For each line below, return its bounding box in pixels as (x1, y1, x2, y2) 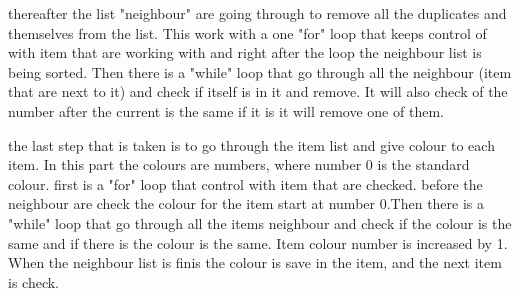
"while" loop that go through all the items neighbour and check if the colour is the (8, 212, 512, 233)
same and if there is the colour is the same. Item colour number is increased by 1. (8, 232, 508, 253)
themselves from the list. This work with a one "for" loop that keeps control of (8, 22, 487, 43)
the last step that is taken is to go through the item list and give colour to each (8, 134, 495, 155)
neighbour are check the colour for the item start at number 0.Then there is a (8, 193, 485, 214)
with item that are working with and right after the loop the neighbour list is (8, 42, 482, 63)
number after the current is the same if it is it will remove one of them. (8, 100, 444, 121)
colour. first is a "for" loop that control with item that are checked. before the (8, 173, 483, 194)
